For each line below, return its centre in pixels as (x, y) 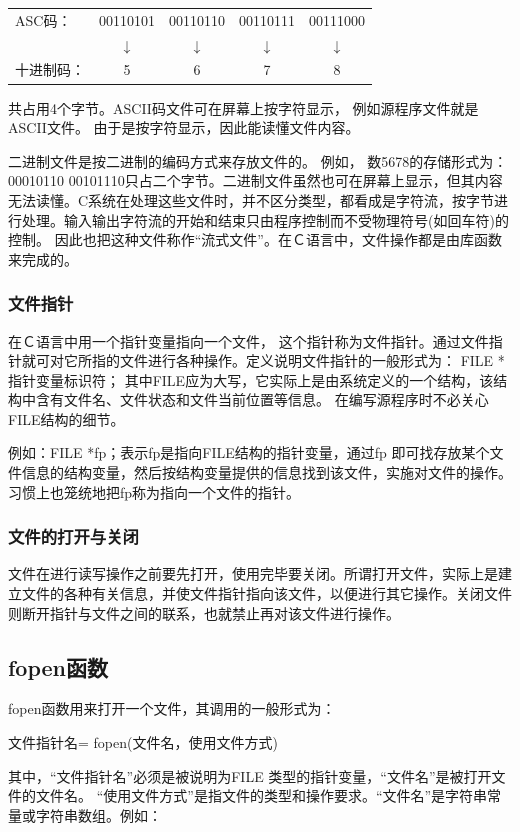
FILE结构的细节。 (66, 418)
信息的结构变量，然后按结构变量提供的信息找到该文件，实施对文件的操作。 (266, 472)
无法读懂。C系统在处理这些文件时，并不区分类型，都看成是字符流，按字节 (251, 199)
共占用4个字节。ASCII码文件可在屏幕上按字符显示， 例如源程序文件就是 (243, 107)
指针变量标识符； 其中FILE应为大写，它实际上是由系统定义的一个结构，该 (251, 379)
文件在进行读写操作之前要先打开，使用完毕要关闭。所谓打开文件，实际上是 (253, 573)
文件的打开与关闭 (73, 536)
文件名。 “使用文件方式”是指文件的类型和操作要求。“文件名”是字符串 (261, 795)
